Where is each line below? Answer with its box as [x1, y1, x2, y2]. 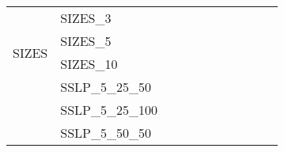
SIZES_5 [60, 32, 112, 50]
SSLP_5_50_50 [60, 123, 151, 142]
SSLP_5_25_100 [60, 101, 157, 119]
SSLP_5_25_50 [60, 78, 151, 96]
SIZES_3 [60, 9, 112, 27]
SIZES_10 [60, 55, 118, 73]
